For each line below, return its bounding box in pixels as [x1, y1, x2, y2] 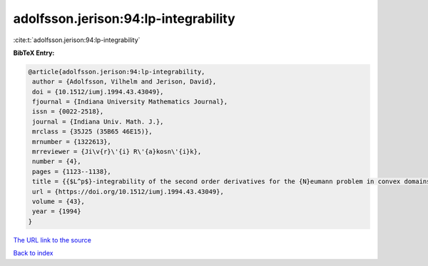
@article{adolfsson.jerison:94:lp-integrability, [28, 68, 205, 76]
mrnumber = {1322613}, [32, 138, 112, 145]
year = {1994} [32, 208, 81, 215]
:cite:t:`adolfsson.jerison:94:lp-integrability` [13, 36, 141, 44]
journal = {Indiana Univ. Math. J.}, [32, 118, 164, 126]
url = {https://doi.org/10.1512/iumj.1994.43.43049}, [32, 188, 224, 195]
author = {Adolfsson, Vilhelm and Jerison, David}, [32, 78, 217, 86]
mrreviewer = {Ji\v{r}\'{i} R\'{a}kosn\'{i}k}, [32, 148, 202, 156]
